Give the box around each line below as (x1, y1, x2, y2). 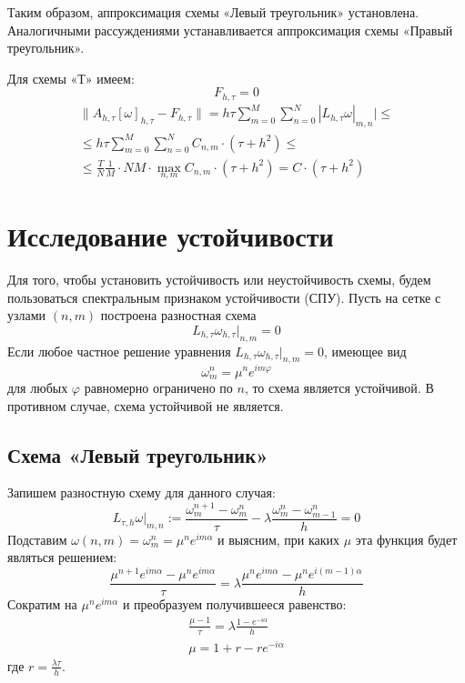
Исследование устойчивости (7, 217, 334, 255)
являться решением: (7, 547, 117, 567)
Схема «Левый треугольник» (7, 440, 268, 468)
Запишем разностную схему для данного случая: (7, 483, 276, 502)
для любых (7, 377, 68, 397)
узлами (7, 306, 46, 325)
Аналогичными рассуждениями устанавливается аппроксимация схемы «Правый (7, 20, 453, 39)
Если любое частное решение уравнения (7, 341, 231, 360)
